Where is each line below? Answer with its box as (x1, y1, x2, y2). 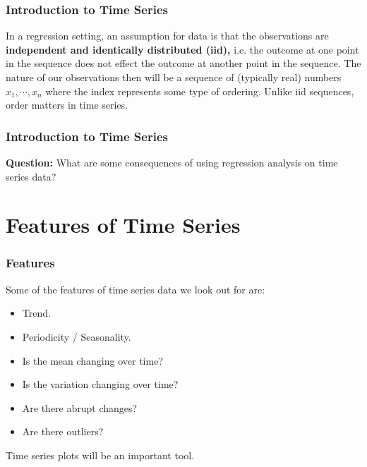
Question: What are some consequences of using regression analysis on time (6, 155, 338, 169)
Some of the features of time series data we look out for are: (6, 281, 265, 296)
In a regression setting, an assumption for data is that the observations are (6, 28, 329, 43)
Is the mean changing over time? (22, 353, 163, 368)
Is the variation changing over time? (22, 377, 179, 392)
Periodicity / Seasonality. (22, 329, 131, 344)
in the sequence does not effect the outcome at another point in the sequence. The (6, 56, 361, 71)
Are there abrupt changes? (22, 400, 138, 415)
